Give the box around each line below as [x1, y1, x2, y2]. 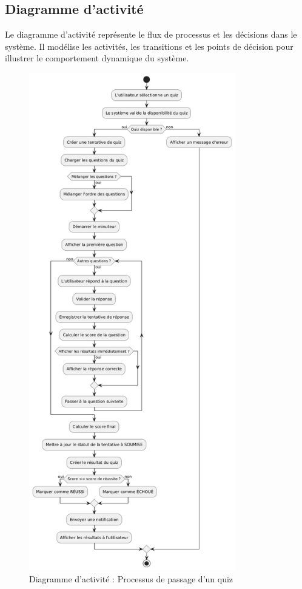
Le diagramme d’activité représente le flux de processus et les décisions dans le [5, 28, 297, 41]
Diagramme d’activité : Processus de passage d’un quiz [29, 572, 233, 585]
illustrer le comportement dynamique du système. [5, 52, 189, 64]
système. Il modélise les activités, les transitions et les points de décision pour [5, 39, 294, 52]
